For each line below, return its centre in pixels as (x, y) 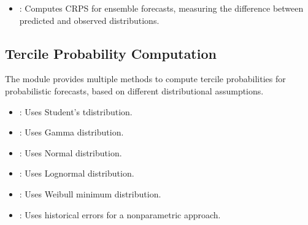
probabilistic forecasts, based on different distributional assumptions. (134, 90)
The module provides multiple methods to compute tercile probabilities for (145, 79)
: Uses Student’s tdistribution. (76, 111)
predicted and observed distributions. (89, 20)
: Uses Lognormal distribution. (77, 173)
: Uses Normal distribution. (71, 152)
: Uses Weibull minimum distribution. (90, 193)
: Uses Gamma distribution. (71, 132)
